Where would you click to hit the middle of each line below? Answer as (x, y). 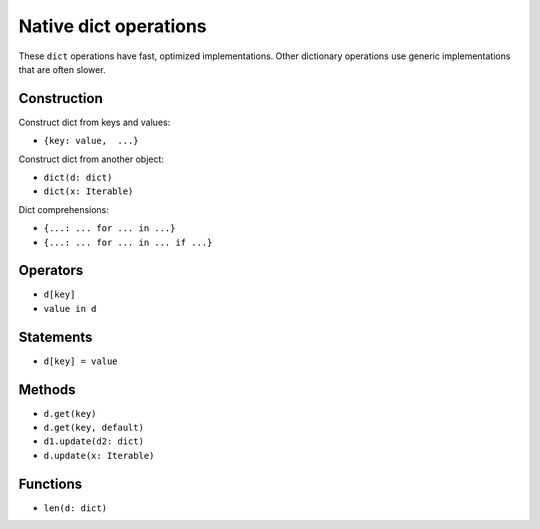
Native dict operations (112, 26)
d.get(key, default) (94, 428)
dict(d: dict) (78, 178)
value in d (70, 308)
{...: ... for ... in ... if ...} (128, 242)
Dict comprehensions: (64, 209)
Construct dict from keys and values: (94, 122)
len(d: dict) (75, 508)
